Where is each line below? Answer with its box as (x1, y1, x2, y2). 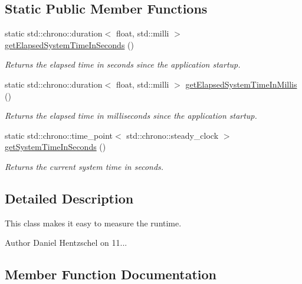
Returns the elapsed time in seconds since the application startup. (5, 58, 241, 71)
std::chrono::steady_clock (126, 129, 219, 141)
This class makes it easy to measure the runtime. (5, 216, 182, 229)
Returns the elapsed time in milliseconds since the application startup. (5, 109, 257, 122)
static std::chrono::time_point (5, 129, 113, 141)
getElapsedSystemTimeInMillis (185, 78, 297, 90)
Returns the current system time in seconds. (5, 160, 164, 172)
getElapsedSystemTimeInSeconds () (5, 38, 134, 51)
